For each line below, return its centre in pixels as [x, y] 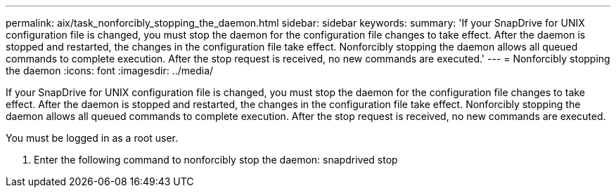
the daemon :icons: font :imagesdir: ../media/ [110, 71]
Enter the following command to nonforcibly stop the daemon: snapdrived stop [216, 160]
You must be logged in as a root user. [92, 138]
